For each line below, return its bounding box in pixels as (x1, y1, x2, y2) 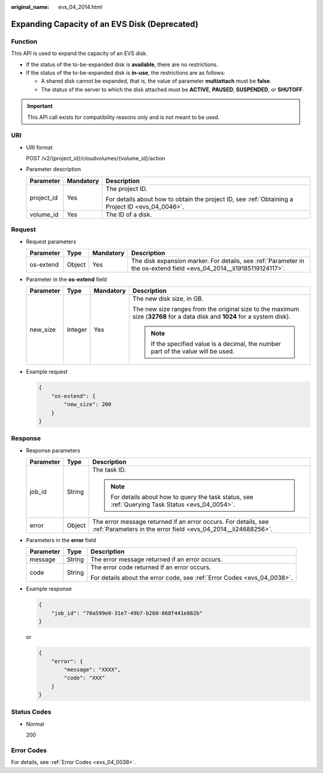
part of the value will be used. (150, 347, 234, 356)
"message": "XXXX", (63, 666, 121, 673)
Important (27, 102, 53, 110)
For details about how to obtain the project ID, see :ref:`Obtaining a (105, 195, 293, 203)
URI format (26, 143, 53, 151)
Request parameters (26, 238, 77, 245)
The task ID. (92, 466, 126, 474)
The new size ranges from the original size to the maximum (132, 305, 299, 313)
